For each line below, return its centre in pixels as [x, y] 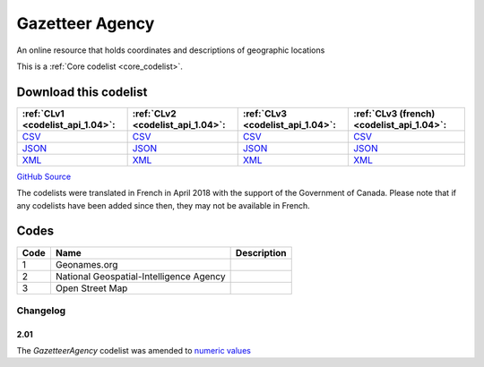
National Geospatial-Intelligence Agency [140, 276]
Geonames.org [86, 264]
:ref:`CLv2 [154, 114]
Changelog [41, 311]
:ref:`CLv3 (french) [394, 114]
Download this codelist [82, 92]
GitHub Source [44, 176]
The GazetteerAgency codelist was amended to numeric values [134, 351]
